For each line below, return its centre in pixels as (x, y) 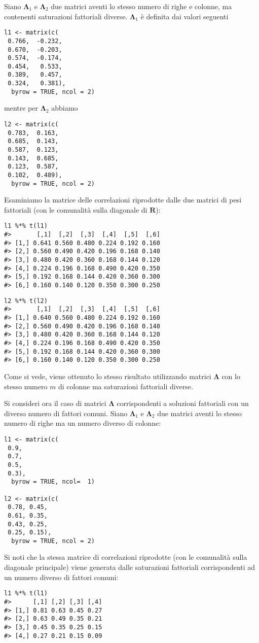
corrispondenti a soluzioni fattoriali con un (183, 403)
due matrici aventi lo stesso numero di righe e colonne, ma (141, 6)
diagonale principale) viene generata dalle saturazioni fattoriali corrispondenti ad (130, 567)
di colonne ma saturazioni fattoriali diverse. (126, 386)
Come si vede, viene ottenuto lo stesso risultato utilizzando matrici (108, 376)
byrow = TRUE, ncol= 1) (53, 482)
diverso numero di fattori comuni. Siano (66, 413)
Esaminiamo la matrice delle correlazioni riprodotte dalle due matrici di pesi (123, 200)
